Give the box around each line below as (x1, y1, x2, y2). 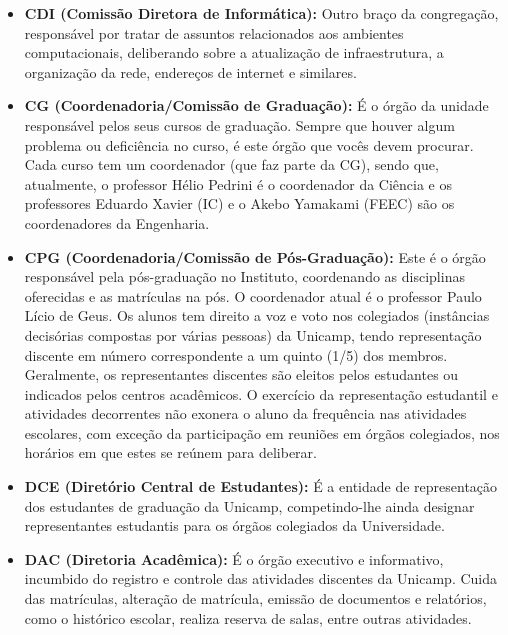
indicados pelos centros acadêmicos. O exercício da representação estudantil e (24, 383, 498, 404)
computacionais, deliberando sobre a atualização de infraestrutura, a (24, 42, 444, 63)
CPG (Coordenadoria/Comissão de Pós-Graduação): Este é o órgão (24, 246, 486, 267)
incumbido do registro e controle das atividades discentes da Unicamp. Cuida (24, 568, 498, 589)
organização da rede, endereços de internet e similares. (24, 61, 357, 82)
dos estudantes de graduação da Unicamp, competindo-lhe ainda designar (24, 495, 475, 516)
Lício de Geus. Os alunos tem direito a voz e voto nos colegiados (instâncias (24, 305, 490, 326)
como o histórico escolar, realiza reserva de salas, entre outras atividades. (24, 607, 472, 628)
